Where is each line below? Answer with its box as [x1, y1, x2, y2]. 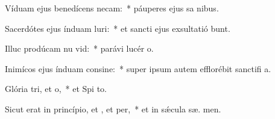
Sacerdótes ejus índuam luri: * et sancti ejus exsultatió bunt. [5, 22, 230, 34]
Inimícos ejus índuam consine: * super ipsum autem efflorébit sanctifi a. [5, 62, 271, 75]
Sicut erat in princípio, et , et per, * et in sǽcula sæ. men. [5, 102, 221, 115]
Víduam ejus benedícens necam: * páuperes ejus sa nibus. [5, 2, 219, 14]
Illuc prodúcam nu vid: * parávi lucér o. [5, 42, 154, 55]
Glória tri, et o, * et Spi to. [5, 82, 107, 95]
